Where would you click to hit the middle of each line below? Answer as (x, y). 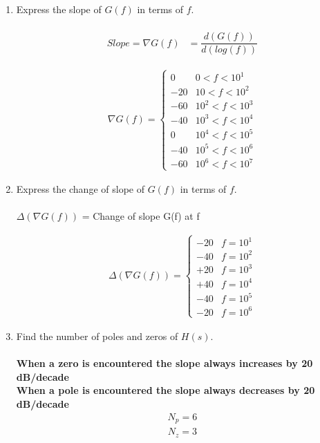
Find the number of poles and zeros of (97, 336)
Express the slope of (59, 9)
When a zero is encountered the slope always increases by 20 (164, 363)
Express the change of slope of (80, 188)
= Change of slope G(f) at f (141, 215)
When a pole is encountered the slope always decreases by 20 (166, 390)
